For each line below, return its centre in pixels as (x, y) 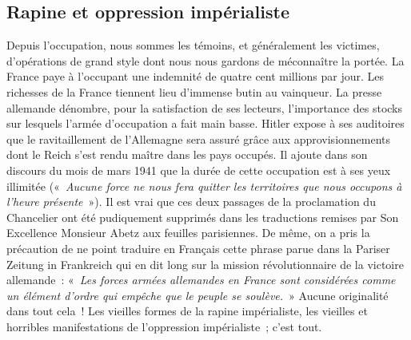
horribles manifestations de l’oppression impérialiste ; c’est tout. (164, 326)
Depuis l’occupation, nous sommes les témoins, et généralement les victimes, (193, 45)
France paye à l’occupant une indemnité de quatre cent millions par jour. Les (196, 76)
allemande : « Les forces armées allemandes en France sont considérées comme (201, 280)
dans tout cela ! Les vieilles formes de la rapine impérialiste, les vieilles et (187, 311)
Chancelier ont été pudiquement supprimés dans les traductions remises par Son (203, 217)
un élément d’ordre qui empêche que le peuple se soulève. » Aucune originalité (198, 295)
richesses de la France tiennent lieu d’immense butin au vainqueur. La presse (194, 91)
